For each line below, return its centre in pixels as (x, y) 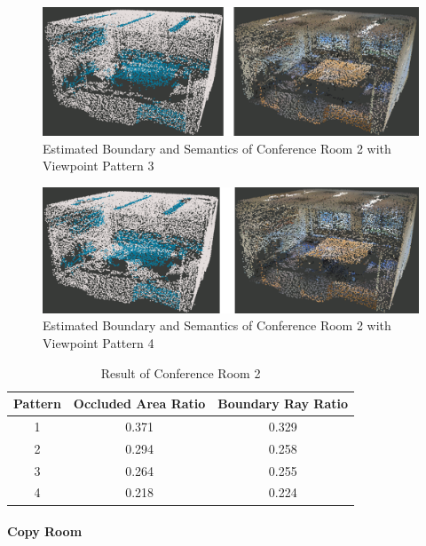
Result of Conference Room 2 (181, 372)
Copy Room (45, 531)
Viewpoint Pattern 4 (99, 342)
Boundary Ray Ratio (283, 404)
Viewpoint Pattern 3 (99, 166)
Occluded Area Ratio (139, 404)
